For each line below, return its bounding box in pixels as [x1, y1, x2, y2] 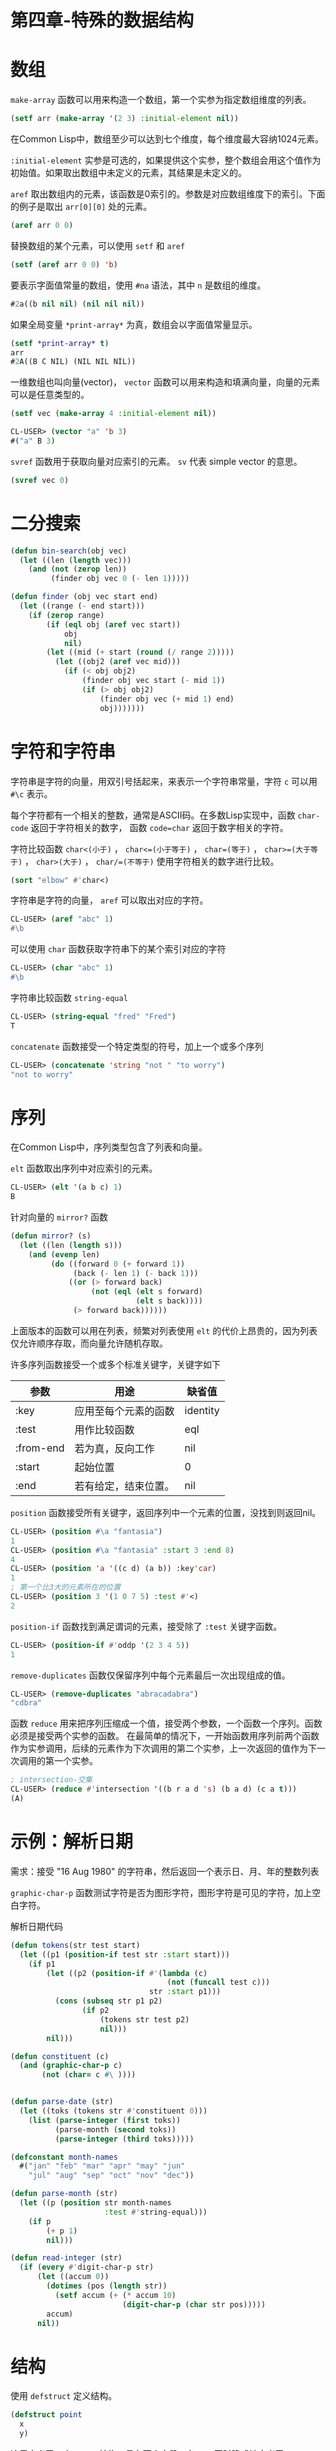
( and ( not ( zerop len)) [28, 564, 128, 575]
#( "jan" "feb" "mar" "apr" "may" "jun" [19, 2161, 186, 2171]
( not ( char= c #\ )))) [41, 2070, 137, 2080]
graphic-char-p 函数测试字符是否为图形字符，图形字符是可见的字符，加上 [10, 1886, 313, 1898]
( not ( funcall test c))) [166, 1977, 271, 1988]
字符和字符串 [10, 740, 117, 763]
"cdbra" [10, 1698, 43, 1708]
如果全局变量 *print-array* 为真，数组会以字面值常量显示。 [10, 318, 258, 330]
